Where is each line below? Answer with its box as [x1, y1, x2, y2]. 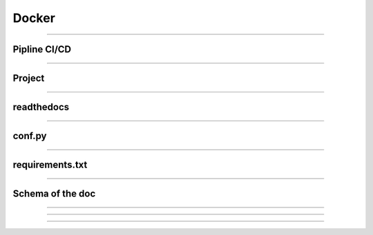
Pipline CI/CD [12, 43, 72, 55]
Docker [12, 10, 55, 25]
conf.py [12, 130, 47, 142]
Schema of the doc [12, 188, 96, 200]
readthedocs [12, 101, 70, 113]
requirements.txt [12, 159, 88, 171]
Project [12, 72, 45, 84]
